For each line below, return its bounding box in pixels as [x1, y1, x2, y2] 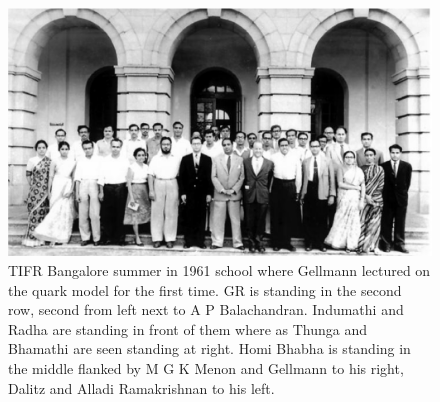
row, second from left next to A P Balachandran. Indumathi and [8, 299, 404, 320]
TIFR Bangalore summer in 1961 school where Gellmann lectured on [8, 260, 431, 281]
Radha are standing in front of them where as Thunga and [8, 318, 368, 339]
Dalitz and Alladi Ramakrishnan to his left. [8, 377, 275, 398]
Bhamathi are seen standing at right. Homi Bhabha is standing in [8, 338, 411, 359]
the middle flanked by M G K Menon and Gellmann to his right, [8, 358, 404, 378]
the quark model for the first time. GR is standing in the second [8, 279, 402, 300]
